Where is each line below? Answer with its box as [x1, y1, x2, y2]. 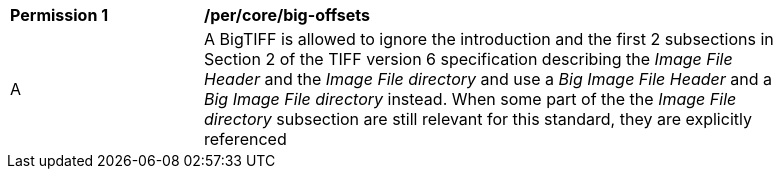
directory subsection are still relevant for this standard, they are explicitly [204, 109, 752, 129]
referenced [204, 129, 287, 149]
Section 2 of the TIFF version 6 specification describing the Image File [204, 49, 733, 69]
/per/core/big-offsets [204, 5, 370, 25]
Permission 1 [10, 5, 109, 25]
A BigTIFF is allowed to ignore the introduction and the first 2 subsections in [204, 29, 774, 49]
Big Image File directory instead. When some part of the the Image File [204, 89, 737, 109]
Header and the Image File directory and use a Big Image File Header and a [204, 69, 772, 89]
